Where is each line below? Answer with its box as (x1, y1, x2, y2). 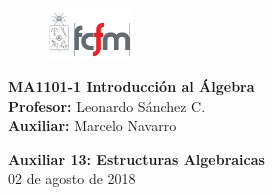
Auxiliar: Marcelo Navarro (8, 115, 177, 136)
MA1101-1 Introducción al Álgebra (8, 76, 255, 96)
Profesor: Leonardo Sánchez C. (8, 95, 206, 116)
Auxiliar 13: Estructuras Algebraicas (8, 148, 265, 169)
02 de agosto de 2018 (8, 168, 136, 189)
